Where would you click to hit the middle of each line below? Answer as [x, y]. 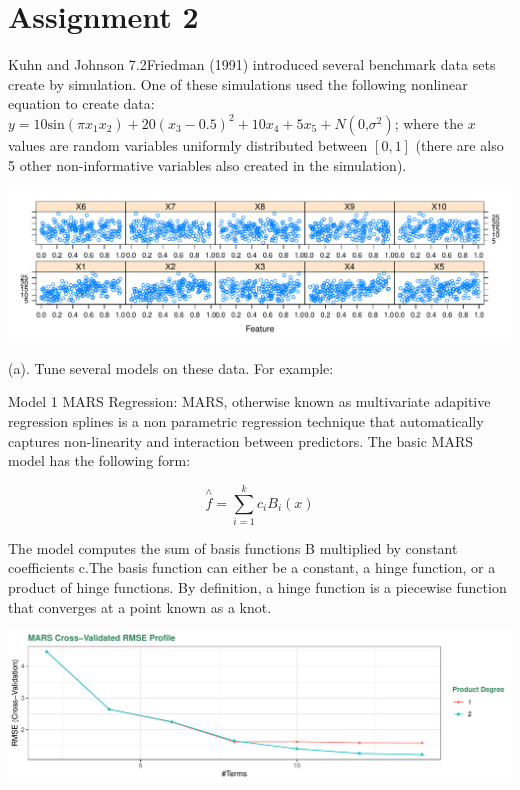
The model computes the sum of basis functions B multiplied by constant [233, 547]
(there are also [459, 144]
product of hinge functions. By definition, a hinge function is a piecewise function [257, 587]
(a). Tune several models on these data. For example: [171, 367]
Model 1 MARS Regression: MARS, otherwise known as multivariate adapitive [249, 401]
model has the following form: [99, 460]
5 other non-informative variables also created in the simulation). [207, 164]
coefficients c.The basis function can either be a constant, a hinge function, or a [252, 567]
